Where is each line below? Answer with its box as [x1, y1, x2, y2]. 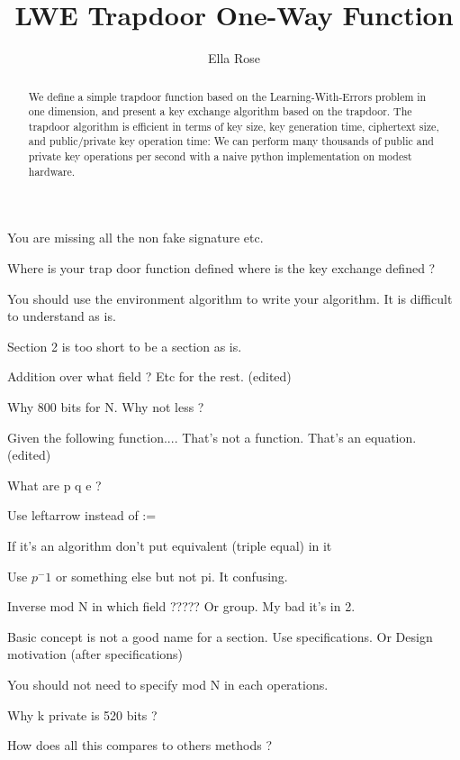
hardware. [28, 163, 76, 179]
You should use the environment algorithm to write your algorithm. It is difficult [7, 288, 453, 307]
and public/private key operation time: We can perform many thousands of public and [28, 133, 434, 149]
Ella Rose [207, 49, 261, 68]
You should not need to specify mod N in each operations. [7, 674, 329, 693]
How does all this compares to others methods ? [7, 736, 273, 755]
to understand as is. [7, 307, 116, 325]
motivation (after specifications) [7, 645, 184, 664]
